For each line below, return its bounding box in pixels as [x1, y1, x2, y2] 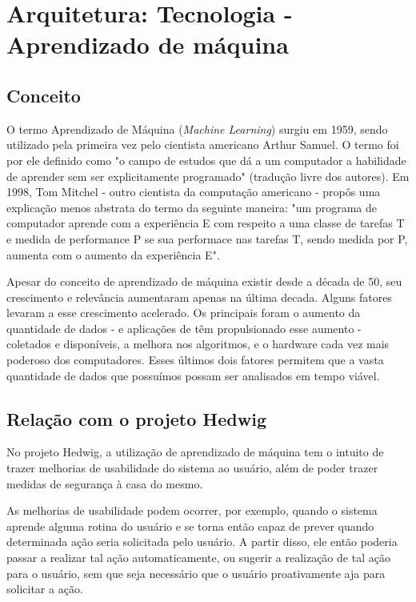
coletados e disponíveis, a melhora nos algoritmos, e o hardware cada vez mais [6, 335, 390, 352]
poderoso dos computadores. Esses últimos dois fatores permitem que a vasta [6, 351, 384, 368]
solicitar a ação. [6, 580, 83, 597]
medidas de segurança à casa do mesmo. [6, 475, 203, 492]
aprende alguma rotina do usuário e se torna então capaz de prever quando [6, 517, 374, 534]
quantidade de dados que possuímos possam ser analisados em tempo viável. [6, 367, 380, 383]
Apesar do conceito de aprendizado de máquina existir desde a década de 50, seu [6, 273, 402, 290]
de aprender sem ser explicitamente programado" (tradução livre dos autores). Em [6, 167, 410, 184]
